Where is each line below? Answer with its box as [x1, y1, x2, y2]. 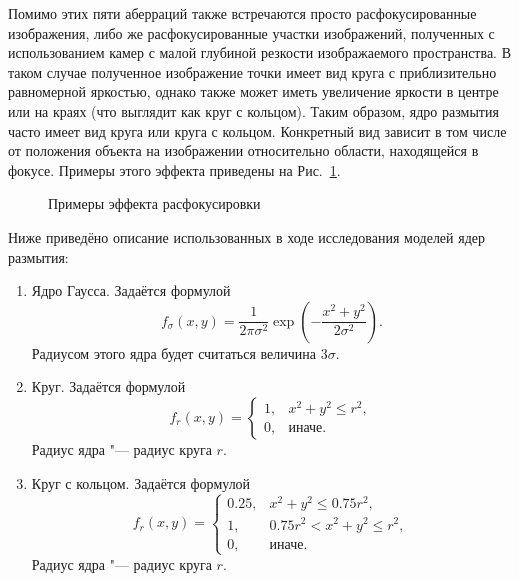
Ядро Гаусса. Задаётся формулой [31, 280, 231, 301]
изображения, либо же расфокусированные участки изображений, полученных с [8, 22, 495, 43]
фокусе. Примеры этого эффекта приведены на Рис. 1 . [8, 159, 341, 180]
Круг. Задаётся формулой [31, 376, 186, 397]
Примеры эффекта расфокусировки [48, 193, 261, 214]
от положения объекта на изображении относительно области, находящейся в [8, 140, 479, 161]
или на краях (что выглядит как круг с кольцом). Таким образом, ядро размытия [8, 100, 499, 121]
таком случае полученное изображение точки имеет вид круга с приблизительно [8, 61, 497, 82]
